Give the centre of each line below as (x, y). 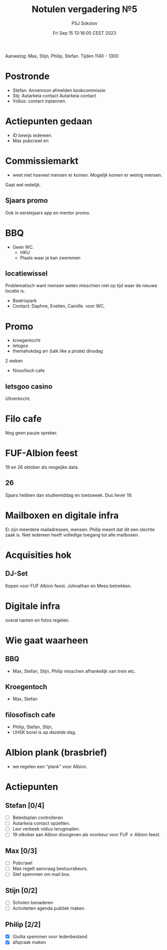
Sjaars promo (27, 201)
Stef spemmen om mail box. (41, 874)
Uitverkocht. (18, 398)
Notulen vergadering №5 (85, 9)
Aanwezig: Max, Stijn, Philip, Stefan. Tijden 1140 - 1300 (62, 56)
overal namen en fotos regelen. (37, 620)
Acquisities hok (38, 555)
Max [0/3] (21, 851)
